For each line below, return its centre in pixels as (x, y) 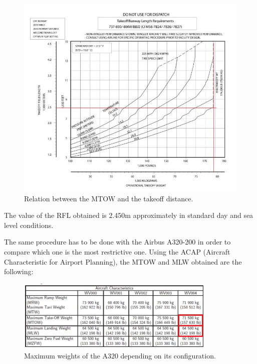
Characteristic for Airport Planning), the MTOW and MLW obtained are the (123, 261)
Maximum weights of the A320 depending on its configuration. (120, 355)
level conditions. (29, 225)
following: (19, 271)
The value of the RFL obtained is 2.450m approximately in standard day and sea (129, 215)
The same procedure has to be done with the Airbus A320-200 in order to (117, 242)
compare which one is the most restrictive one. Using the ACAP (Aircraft (117, 251)
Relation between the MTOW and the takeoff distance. (109, 198)
